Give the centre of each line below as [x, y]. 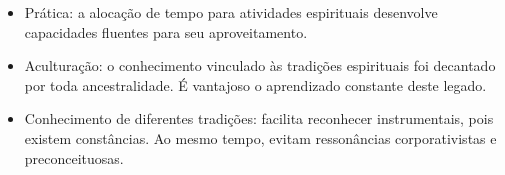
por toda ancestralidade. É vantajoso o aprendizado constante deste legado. [255, 84]
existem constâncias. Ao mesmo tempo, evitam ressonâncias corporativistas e [260, 137]
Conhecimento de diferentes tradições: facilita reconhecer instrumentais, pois [259, 118]
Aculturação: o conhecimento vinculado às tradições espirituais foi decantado [260, 65]
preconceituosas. [74, 157]
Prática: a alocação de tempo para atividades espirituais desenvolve [231, 12]
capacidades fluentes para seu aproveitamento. [166, 31]
